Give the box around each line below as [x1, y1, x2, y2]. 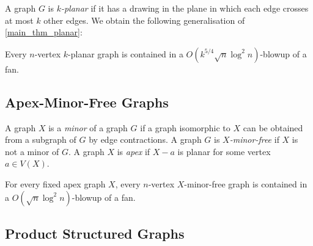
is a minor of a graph [48, 121, 128, 134]
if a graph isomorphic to [140, 121, 230, 134]
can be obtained [243, 121, 303, 134]
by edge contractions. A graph [89, 133, 202, 146]
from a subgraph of [5, 133, 76, 146]
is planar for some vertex [177, 145, 271, 157]
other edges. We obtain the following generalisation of [43, 13, 245, 26]
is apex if [117, 145, 150, 157]
